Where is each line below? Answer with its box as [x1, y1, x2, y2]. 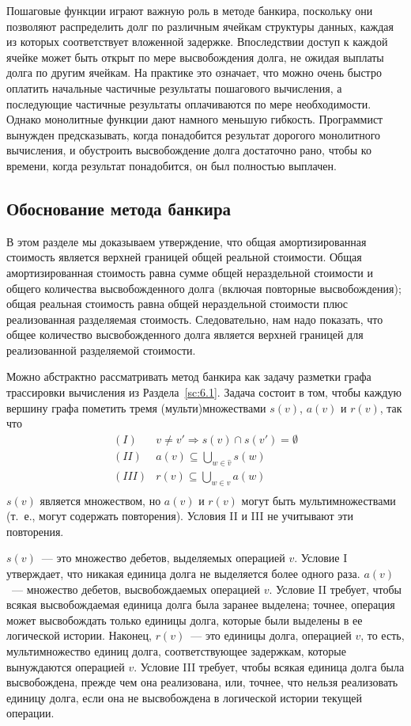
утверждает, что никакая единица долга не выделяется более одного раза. [6, 564, 360, 581]
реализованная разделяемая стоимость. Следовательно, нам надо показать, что [6, 310, 383, 327]
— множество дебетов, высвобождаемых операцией [11, 580, 261, 597]
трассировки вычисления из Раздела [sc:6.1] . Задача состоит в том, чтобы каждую [6, 384, 402, 401]
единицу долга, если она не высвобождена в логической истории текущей [6, 689, 363, 705]
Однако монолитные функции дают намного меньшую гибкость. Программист [6, 111, 383, 127]
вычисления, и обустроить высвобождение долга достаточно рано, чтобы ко [6, 142, 371, 158]
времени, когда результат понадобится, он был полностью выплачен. [6, 157, 337, 173]
